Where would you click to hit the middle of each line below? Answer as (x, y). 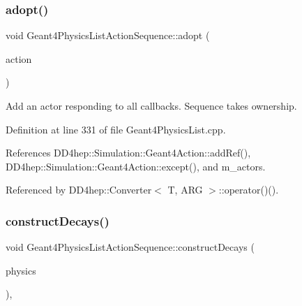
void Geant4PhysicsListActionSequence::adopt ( (108, 35)
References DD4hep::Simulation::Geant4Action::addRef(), (128, 153)
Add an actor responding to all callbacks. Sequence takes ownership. (151, 105)
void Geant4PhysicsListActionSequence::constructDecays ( (130, 247)
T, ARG (185, 190)
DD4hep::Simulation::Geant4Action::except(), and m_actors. (136, 166)
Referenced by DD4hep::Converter (79, 190)
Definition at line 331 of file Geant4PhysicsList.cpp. (116, 129)
